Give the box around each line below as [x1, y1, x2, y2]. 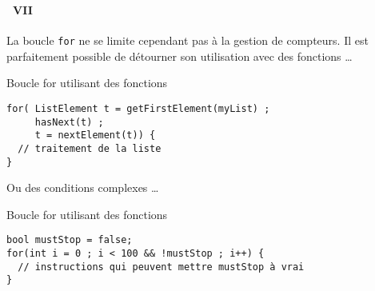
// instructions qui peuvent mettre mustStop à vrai [18, 261, 305, 273]
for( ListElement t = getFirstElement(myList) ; [6, 102, 270, 114]
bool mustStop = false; [6, 234, 133, 246]
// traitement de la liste [18, 142, 162, 154]
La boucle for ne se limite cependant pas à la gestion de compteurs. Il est [6, 32, 369, 49]
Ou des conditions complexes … [6, 179, 159, 196]
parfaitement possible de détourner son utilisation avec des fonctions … [6, 47, 353, 64]
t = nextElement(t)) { [34, 130, 156, 142]
